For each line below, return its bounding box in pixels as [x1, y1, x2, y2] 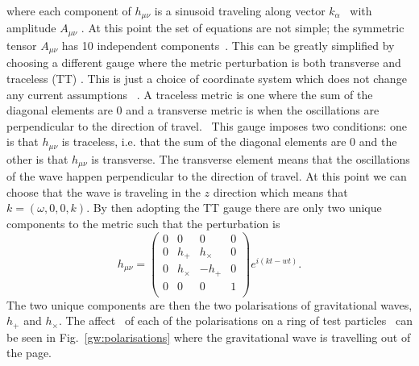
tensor [6, 36, 37, 53]
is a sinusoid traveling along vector [154, 2, 326, 19]
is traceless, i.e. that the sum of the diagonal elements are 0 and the [61, 133, 397, 150]
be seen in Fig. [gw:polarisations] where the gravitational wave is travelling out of [6, 328, 411, 345]
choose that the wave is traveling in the [6, 183, 201, 200]
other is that [6, 150, 68, 167]
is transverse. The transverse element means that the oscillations [91, 150, 410, 167]
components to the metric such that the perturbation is [6, 215, 280, 232]
